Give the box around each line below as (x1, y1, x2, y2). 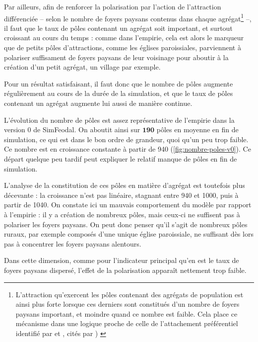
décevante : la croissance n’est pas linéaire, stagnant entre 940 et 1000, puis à (4, 189, 239, 200)
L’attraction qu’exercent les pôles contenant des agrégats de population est (15, 289, 244, 299)
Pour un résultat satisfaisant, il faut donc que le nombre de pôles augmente (4, 78, 233, 88)
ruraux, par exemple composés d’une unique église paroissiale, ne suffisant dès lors (4, 229, 254, 239)
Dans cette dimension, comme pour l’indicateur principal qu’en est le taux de (4, 255, 239, 265)
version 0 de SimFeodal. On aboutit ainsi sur (4, 124, 140, 135)
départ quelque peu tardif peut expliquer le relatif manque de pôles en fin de (4, 153, 237, 164)
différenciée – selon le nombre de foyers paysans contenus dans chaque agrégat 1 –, (4, 11, 252, 23)
